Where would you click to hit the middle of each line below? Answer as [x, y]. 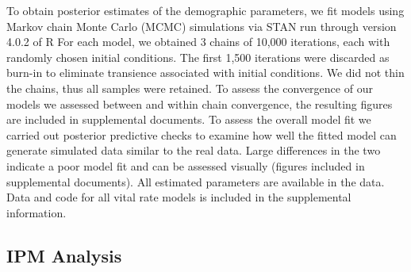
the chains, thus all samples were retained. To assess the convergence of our [190, 88]
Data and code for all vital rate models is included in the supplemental [179, 197]
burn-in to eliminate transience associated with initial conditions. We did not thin [205, 73]
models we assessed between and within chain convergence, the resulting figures [200, 103]
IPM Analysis [64, 255]
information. [36, 212]
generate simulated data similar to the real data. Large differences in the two [194, 150]
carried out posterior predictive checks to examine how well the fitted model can [202, 134]
